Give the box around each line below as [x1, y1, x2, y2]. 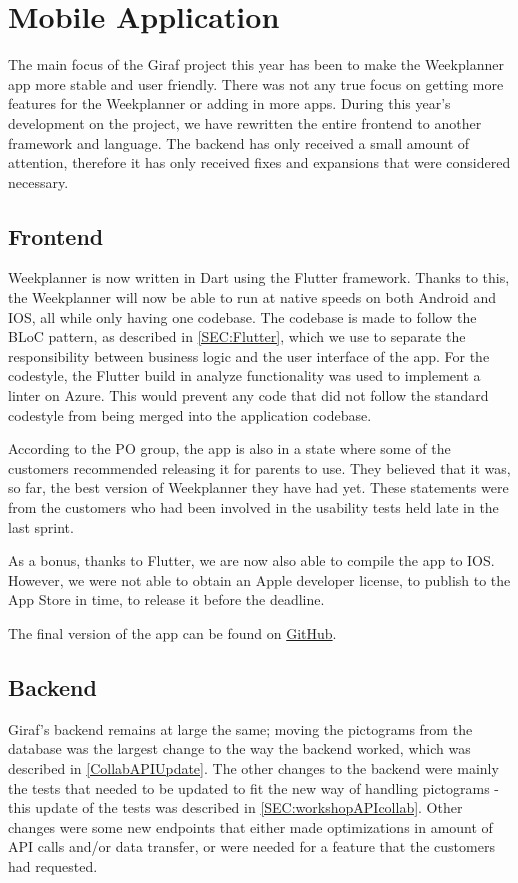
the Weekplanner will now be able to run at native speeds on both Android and [8, 287, 496, 308]
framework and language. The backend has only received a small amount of [8, 132, 470, 153]
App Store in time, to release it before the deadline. [8, 589, 325, 610]
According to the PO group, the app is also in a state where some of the [8, 438, 451, 459]
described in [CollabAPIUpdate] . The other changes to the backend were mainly [8, 757, 499, 778]
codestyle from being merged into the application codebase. [8, 404, 372, 425]
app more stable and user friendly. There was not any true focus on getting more [8, 73, 504, 94]
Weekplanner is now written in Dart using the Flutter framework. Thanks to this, [8, 267, 510, 288]
